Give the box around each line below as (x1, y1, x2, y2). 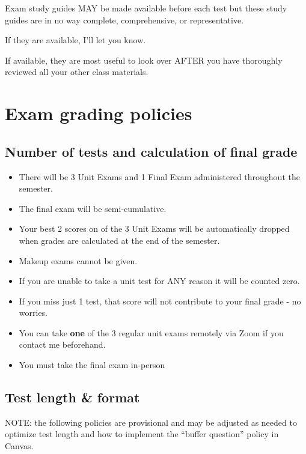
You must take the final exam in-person (19, 359, 165, 371)
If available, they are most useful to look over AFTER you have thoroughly (5, 53, 283, 66)
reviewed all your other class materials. (5, 65, 148, 78)
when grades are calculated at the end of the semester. (19, 234, 220, 246)
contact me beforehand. (19, 338, 106, 351)
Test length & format (5, 388, 140, 407)
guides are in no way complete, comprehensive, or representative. (5, 13, 244, 26)
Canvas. (5, 440, 34, 452)
